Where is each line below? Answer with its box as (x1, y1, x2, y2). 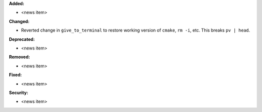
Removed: (9, 54, 30, 60)
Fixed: (9, 72, 22, 78)
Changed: (9, 18, 30, 24)
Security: (9, 90, 29, 96)
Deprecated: (9, 36, 35, 42)
